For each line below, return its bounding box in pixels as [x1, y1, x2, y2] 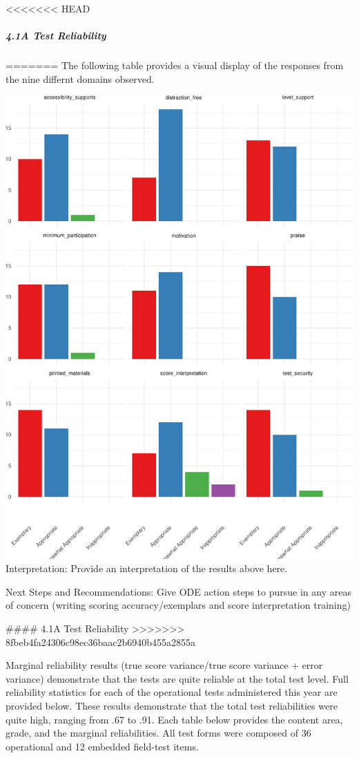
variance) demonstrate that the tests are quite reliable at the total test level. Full [6, 671, 349, 685]
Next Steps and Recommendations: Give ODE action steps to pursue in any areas [6, 584, 351, 598]
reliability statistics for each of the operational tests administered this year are [6, 685, 338, 699]
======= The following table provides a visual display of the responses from [6, 58, 344, 73]
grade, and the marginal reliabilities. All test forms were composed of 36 [6, 726, 311, 740]
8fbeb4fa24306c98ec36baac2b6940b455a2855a [6, 634, 195, 649]
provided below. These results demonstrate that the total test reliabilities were [6, 698, 338, 712]
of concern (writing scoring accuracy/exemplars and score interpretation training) [6, 598, 351, 612]
